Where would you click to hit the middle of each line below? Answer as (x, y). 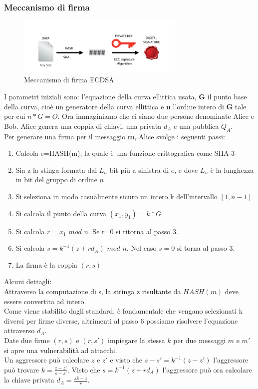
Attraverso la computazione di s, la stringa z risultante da (93, 291)
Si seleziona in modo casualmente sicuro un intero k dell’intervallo (117, 196)
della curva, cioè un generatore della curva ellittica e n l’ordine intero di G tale (125, 106)
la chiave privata (29, 380)
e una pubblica (196, 126)
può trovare (22, 369)
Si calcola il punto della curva (61, 213)
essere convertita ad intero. (45, 301)
